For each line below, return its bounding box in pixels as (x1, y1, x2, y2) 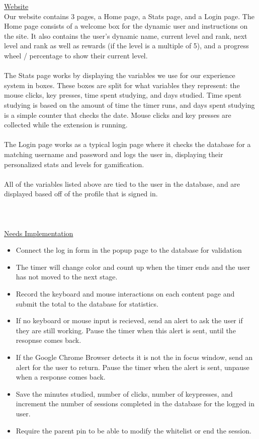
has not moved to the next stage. (16, 271, 118, 282)
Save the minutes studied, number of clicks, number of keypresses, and (16, 388, 233, 399)
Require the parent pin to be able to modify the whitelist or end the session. (16, 425, 251, 435)
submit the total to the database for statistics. (16, 298, 158, 309)
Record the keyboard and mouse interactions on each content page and (16, 288, 235, 299)
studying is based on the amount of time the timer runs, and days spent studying (4, 99, 255, 110)
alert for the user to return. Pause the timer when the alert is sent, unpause (16, 361, 249, 372)
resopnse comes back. (16, 335, 81, 345)
